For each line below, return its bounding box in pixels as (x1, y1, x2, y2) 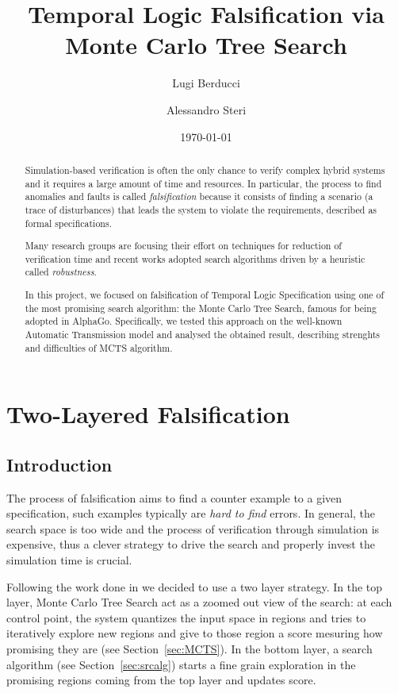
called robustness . (25, 265, 97, 279)
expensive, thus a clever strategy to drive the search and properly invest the (6, 536, 375, 552)
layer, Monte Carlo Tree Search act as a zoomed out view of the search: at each (6, 594, 392, 610)
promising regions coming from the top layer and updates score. (6, 672, 316, 688)
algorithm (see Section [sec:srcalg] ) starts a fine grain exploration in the (6, 656, 356, 672)
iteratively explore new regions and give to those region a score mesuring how (6, 625, 383, 641)
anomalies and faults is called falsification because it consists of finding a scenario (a (25, 190, 373, 203)
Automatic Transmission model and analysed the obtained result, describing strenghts (25, 327, 381, 341)
